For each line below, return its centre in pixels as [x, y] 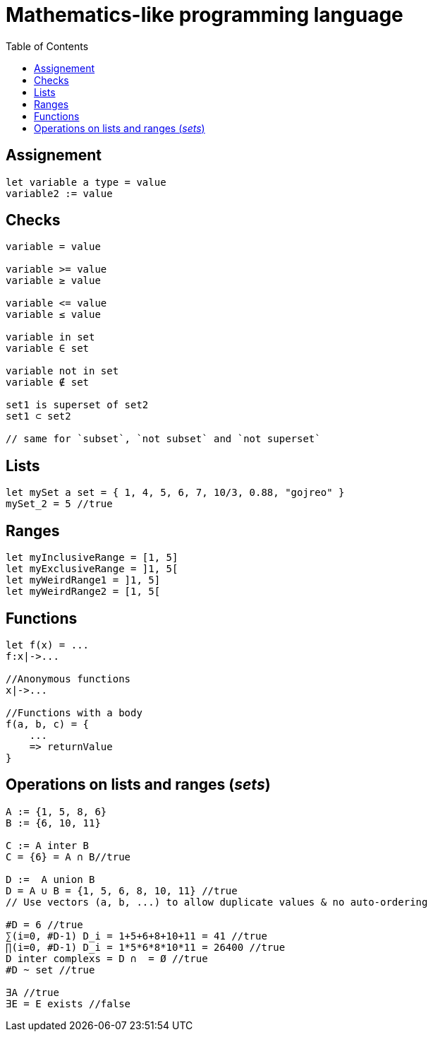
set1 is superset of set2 [77, 405]
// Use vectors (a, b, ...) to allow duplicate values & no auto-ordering [217, 902]
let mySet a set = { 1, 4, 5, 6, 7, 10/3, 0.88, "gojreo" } [175, 493]
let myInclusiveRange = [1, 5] [92, 558]
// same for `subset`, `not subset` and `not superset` [163, 439]
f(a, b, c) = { [48, 724]
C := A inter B [48, 845]
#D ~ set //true [50, 970]
